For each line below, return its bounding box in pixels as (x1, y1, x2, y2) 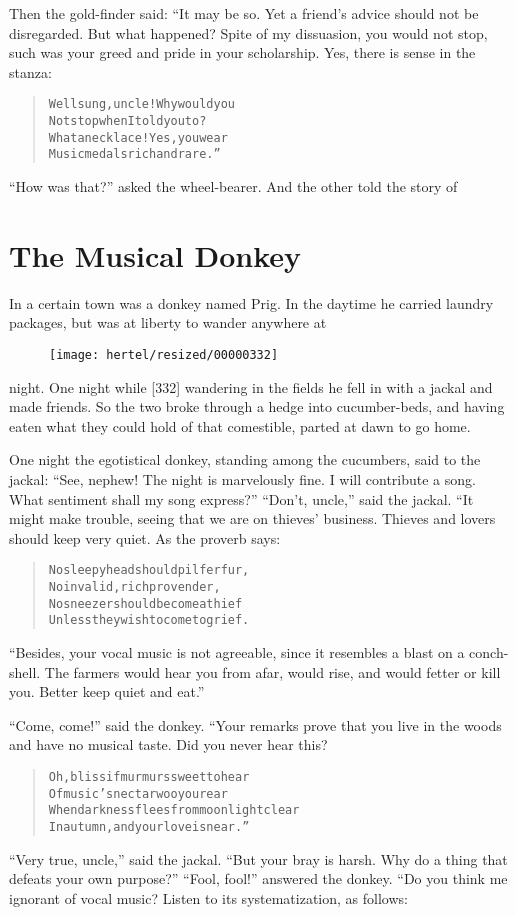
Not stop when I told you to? (48, 114, 207, 129)
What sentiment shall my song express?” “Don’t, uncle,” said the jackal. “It (9, 488, 474, 509)
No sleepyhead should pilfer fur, (48, 563, 250, 578)
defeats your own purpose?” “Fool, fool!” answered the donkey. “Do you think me (9, 868, 508, 889)
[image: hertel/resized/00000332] (49, 347, 279, 362)
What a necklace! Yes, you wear (48, 130, 228, 145)
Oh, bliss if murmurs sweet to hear (48, 769, 250, 784)
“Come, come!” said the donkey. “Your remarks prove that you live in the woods (9, 714, 502, 735)
